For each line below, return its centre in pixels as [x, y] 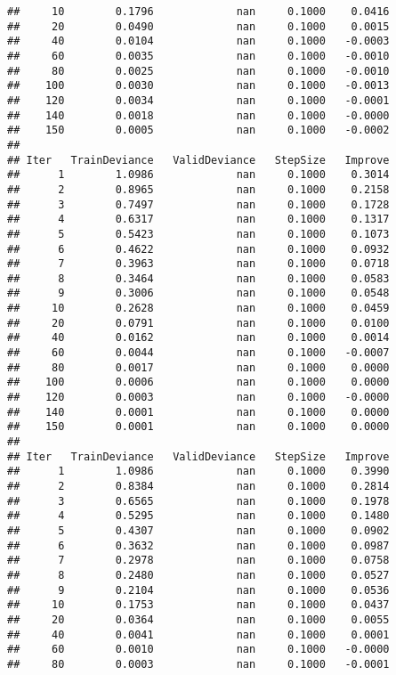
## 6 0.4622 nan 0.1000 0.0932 [198, 249]
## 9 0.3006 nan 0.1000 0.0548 [198, 293]
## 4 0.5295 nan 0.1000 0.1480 [198, 516]
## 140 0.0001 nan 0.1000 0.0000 [198, 412]
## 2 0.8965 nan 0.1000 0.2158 [198, 189]
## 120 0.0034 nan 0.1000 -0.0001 [198, 100]
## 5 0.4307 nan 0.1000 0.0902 [198, 530]
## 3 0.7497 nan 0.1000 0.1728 [198, 204]
